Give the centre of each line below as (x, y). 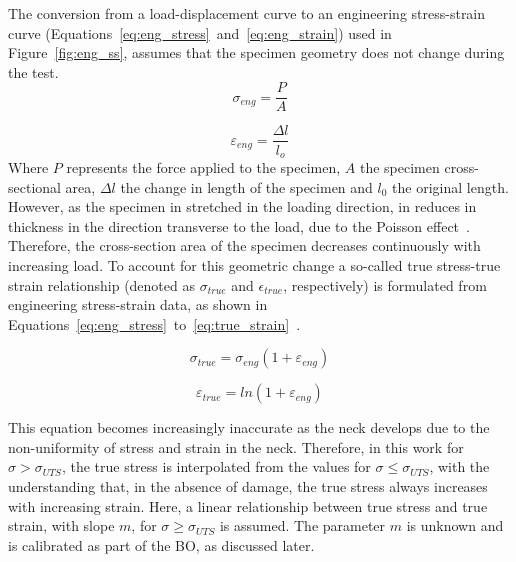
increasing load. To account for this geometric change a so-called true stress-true (254, 264)
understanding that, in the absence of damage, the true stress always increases (248, 486)
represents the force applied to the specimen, (203, 166)
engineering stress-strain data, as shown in (138, 304)
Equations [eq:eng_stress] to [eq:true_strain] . (154, 323)
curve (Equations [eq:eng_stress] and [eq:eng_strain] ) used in (200, 32)
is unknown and (455, 525)
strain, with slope (61, 525)
